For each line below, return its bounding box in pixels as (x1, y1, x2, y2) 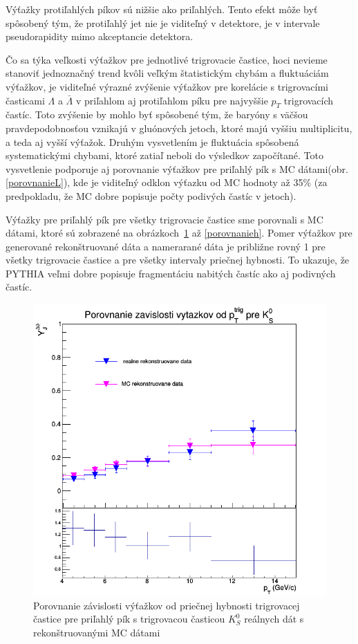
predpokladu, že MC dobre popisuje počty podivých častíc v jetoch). (6, 188, 296, 203)
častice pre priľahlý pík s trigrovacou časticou (33, 611, 225, 626)
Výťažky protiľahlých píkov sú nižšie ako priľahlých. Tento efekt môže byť (6, 2, 318, 16)
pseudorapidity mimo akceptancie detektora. (6, 29, 194, 44)
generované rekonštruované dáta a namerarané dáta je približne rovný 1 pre (6, 239, 326, 253)
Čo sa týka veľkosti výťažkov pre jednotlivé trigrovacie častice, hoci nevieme (6, 52, 328, 66)
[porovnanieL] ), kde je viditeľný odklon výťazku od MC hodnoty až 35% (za (6, 175, 328, 190)
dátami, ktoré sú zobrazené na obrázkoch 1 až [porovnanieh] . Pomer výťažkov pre (6, 226, 352, 240)
